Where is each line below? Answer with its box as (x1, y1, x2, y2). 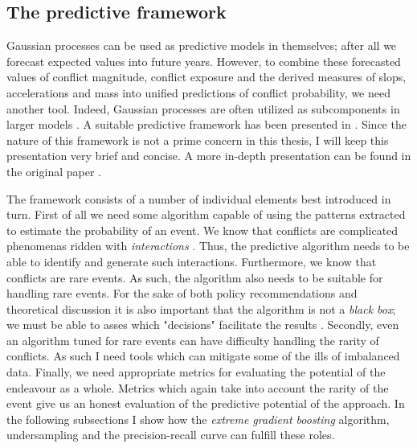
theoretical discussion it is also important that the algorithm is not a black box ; (6, 300, 396, 317)
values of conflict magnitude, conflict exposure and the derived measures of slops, (6, 68, 407, 85)
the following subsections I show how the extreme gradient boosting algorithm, (6, 410, 390, 427)
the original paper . (6, 162, 101, 179)
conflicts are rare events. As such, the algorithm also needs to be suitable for (6, 269, 383, 286)
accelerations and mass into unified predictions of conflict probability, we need (6, 84, 391, 101)
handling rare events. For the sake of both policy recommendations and (6, 285, 358, 302)
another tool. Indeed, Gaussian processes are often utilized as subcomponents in (6, 100, 400, 117)
